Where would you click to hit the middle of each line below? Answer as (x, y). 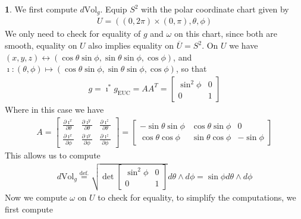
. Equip (114, 9)
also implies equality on (131, 45)
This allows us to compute (53, 155)
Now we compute (36, 197)
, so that (191, 69)
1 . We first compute (41, 9)
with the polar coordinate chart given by (215, 9)
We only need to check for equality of (73, 34)
